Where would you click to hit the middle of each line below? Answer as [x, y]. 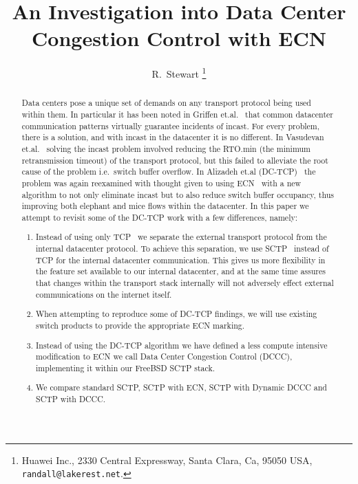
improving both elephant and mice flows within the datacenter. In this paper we [165, 206]
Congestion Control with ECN [179, 38]
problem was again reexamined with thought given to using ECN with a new [161, 183]
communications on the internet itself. [104, 294]
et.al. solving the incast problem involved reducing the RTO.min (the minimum [166, 148]
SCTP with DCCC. [71, 399]
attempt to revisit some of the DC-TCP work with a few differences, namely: [160, 217]
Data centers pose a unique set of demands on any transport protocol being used [166, 103]
